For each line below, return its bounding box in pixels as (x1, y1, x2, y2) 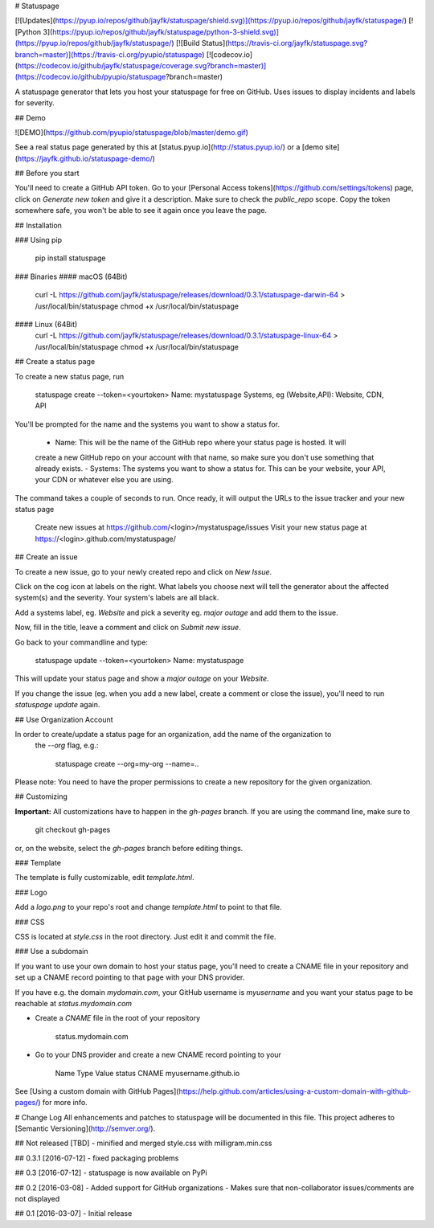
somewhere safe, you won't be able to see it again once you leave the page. (14, 206, 268, 215)
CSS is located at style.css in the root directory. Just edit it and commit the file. (14, 932, 276, 941)
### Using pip (14, 235, 63, 245)
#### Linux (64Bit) (14, 319, 78, 329)
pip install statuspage (35, 253, 106, 263)
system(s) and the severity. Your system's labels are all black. (14, 593, 219, 603)
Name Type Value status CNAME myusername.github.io (55, 1068, 240, 1078)
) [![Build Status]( (171, 39, 228, 48)
